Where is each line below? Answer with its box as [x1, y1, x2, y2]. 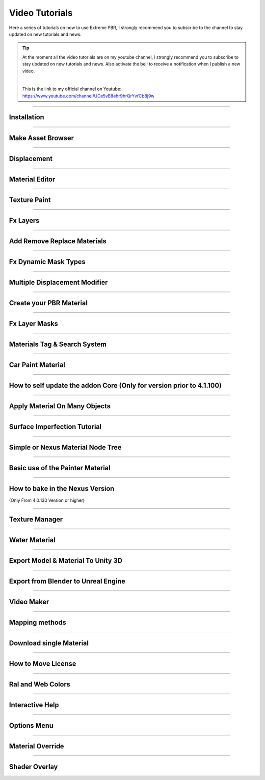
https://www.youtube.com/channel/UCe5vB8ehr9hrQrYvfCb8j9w [22, 93, 155, 98]
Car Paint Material [9, 360, 66, 369]
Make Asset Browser [9, 133, 74, 142]
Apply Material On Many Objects [9, 402, 111, 410]
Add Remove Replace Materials [9, 237, 106, 245]
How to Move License [9, 659, 76, 668]
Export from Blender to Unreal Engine [9, 577, 126, 585]
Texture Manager [9, 515, 63, 523]
